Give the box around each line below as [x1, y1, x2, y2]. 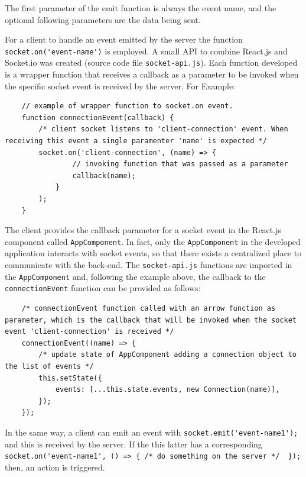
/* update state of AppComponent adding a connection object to [38, 350, 297, 359]
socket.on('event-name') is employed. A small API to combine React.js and [5, 44, 288, 57]
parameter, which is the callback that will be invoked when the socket [5, 315, 297, 324]
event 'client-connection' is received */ [5, 327, 174, 336]
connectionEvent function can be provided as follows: [5, 282, 201, 294]
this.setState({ [38, 373, 102, 382]
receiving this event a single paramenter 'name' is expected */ [5, 137, 267, 146]
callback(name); [72, 171, 136, 180]
